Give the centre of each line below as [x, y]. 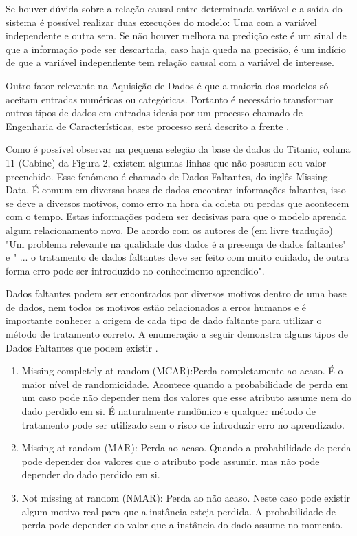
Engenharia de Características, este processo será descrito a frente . [148, 126]
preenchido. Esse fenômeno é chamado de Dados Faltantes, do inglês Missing [167, 176]
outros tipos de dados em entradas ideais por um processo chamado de [154, 112]
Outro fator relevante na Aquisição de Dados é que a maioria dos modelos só [167, 85]
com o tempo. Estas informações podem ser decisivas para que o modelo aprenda [176, 216]
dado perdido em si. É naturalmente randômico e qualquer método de [169, 411]
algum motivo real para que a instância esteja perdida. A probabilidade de [178, 511]
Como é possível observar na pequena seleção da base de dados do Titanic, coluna [178, 149]
